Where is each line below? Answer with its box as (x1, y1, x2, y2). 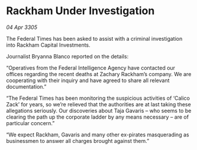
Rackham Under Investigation (6, 4, 155, 18)
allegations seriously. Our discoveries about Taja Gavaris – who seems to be (6, 107, 192, 114)
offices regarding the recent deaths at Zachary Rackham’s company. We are (6, 70, 192, 77)
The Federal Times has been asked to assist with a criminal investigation (6, 35, 183, 42)
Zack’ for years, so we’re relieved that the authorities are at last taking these (6, 100, 191, 107)
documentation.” (6, 83, 47, 90)
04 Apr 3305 (6, 24, 37, 31)
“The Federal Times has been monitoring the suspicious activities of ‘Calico (6, 94, 190, 102)
